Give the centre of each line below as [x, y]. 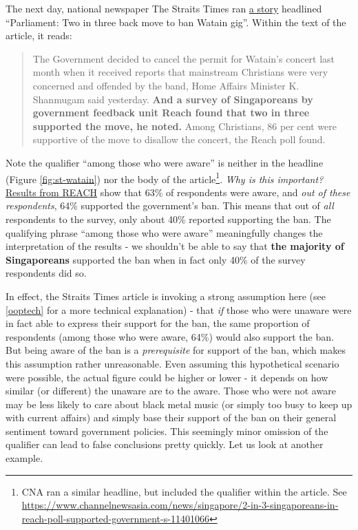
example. [24, 458]
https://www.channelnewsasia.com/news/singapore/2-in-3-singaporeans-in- [180, 505]
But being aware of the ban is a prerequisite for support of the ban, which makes [176, 350]
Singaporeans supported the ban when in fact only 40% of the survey [156, 259]
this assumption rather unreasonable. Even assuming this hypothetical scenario [172, 363]
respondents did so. [46, 273]
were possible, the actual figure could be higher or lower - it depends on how [167, 377]
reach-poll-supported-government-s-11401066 [115, 518]
